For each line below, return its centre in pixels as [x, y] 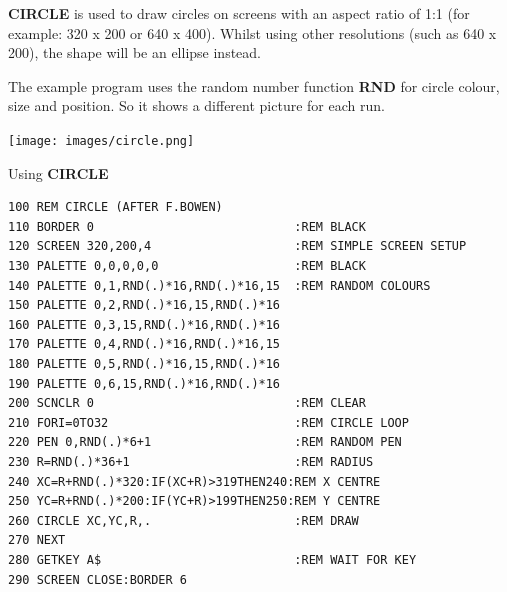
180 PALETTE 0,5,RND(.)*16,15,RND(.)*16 [144, 363]
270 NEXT [37, 540]
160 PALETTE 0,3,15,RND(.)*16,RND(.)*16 [144, 324]
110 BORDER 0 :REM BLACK [187, 226]
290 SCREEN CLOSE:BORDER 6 [97, 579]
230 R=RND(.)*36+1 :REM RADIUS [191, 461]
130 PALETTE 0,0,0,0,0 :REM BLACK [187, 266]
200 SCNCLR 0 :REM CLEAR [187, 403]
